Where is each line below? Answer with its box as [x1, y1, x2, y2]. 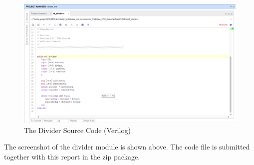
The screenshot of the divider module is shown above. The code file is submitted [4, 141, 250, 152]
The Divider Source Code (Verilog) [24, 124, 131, 135]
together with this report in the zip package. [4, 151, 140, 161]
